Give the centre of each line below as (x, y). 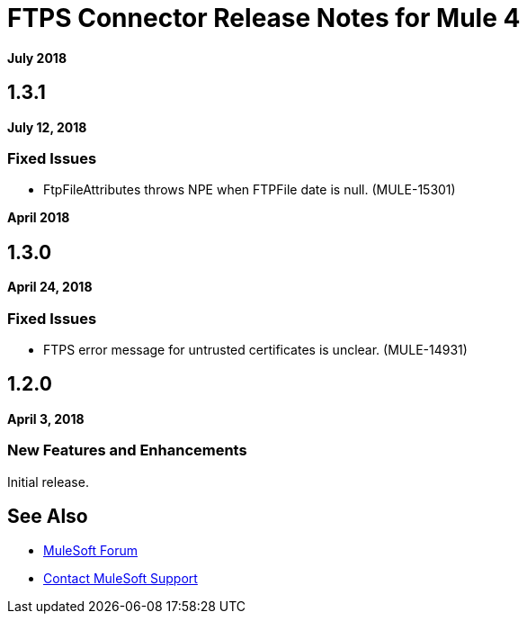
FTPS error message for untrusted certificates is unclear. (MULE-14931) (255, 349)
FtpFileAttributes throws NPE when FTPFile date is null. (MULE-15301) (250, 190)
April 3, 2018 (46, 418)
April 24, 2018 (50, 287)
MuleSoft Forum (90, 551)
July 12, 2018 (47, 127)
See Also (48, 516)
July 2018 (37, 58)
